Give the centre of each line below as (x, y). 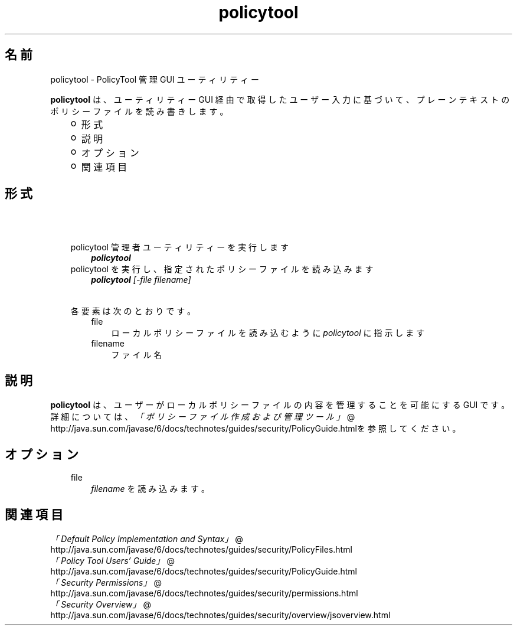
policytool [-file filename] (141, 280)
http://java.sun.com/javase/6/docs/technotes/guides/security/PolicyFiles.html (201, 549)
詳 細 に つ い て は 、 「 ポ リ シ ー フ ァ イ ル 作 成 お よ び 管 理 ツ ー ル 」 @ (203, 417)
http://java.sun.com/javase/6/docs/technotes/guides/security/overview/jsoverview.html (220, 615)
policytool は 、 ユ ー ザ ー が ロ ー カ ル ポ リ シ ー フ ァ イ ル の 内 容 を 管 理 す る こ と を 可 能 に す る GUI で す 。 (280, 405)
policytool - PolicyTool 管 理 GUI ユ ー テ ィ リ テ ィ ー (155, 79)
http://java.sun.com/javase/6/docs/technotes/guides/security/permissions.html (204, 593)
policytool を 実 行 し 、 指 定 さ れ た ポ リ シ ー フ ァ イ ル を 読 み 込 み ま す (222, 269)
